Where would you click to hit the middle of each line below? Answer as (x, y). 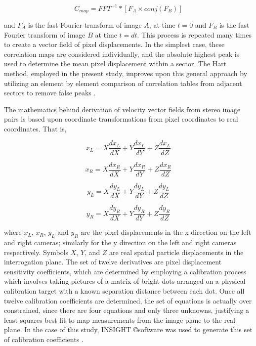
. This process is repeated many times (194, 34)
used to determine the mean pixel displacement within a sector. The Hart (115, 64)
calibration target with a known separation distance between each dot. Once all (124, 291)
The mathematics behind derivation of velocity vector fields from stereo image (122, 109)
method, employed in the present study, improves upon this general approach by (126, 73)
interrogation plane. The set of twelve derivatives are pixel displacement (113, 262)
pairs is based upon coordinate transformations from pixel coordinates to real (121, 119)
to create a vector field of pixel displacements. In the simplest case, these (114, 44)
